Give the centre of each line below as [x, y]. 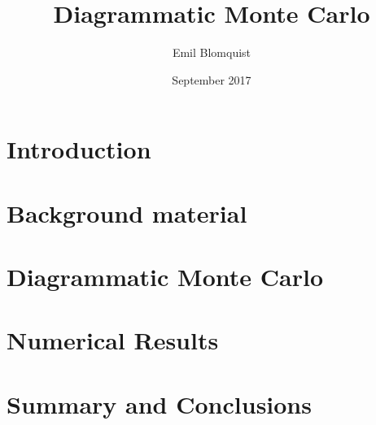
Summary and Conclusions [159, 403]
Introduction [79, 149]
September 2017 [212, 79]
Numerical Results [113, 340]
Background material [127, 212]
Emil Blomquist [212, 52]
